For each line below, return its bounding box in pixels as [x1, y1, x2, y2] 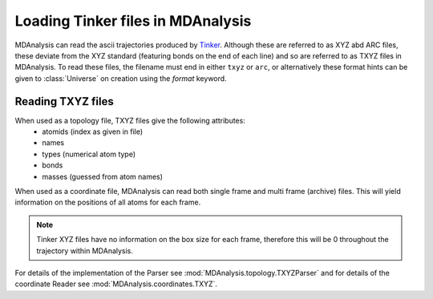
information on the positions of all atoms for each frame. [14, 197, 201, 208]
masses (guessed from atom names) [42, 172, 164, 181]
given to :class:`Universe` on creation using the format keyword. [14, 73, 228, 83]
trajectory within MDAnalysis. [36, 245, 134, 256]
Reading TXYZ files [14, 95, 114, 108]
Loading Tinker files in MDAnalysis [14, 12, 252, 30]
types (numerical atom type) [42, 149, 136, 159]
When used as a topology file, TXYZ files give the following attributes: [14, 115, 246, 125]
